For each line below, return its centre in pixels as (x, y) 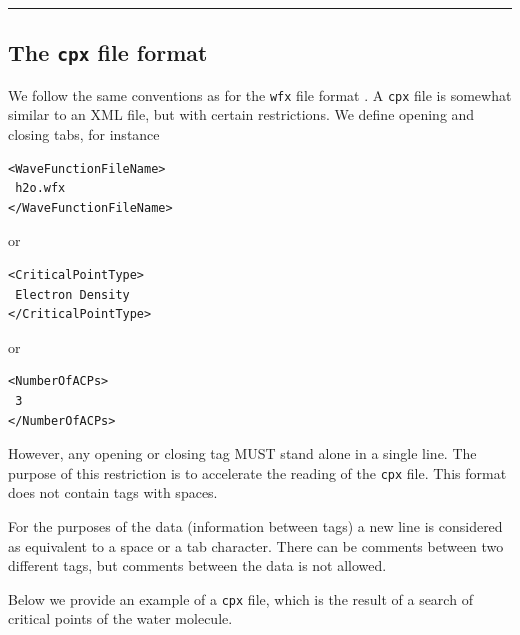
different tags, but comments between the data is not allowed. (197, 565)
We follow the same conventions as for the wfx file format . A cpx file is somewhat (260, 94)
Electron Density (72, 294)
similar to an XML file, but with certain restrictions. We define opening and (241, 114)
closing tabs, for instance (84, 134)
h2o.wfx (40, 188)
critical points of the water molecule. (120, 618)
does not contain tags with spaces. (113, 492)
